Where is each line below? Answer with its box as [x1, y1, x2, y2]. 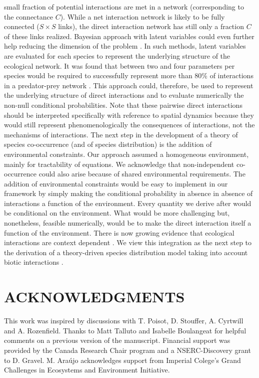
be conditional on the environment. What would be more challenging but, [4, 208, 230, 218]
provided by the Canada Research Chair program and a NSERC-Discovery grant [4, 344, 251, 355]
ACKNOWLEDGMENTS [4, 286, 185, 307]
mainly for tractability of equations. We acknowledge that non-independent [4, 158, 234, 169]
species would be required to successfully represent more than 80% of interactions [4, 70, 253, 81]
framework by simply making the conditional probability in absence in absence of [4, 188, 253, 199]
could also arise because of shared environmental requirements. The [38, 168, 245, 179]
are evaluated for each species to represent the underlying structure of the [4, 50, 230, 61]
